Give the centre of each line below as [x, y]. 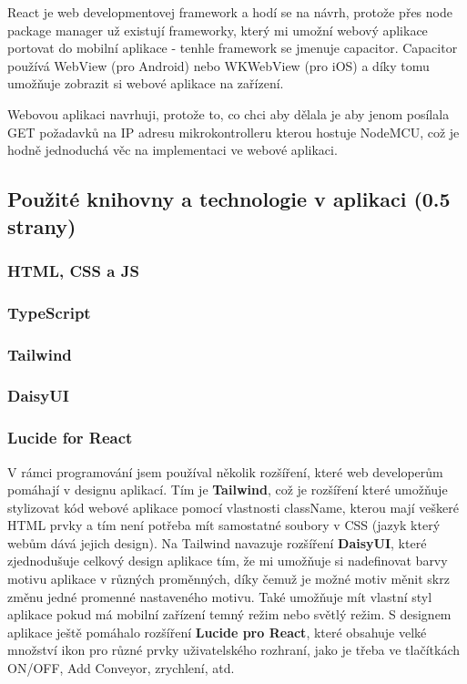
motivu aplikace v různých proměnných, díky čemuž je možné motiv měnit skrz [228, 579]
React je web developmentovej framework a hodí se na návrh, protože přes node [230, 12]
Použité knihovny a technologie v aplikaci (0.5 [229, 199]
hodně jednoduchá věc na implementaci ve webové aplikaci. [173, 150]
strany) [42, 225]
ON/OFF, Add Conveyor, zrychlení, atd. [121, 668]
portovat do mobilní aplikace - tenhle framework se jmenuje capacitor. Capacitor [233, 48]
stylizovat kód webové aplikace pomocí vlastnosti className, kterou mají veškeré [233, 507]
